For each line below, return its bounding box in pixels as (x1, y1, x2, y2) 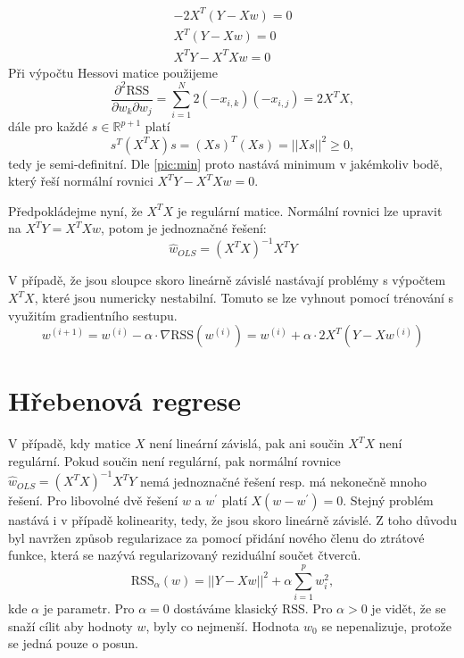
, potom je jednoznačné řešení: (101, 219, 267, 237)
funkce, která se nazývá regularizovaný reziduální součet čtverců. (8, 546, 361, 564)
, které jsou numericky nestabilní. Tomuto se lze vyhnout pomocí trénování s (34, 288, 454, 307)
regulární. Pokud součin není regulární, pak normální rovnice (8, 451, 341, 470)
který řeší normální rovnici (8, 171, 153, 190)
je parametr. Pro (43, 598, 135, 617)
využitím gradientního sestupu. (8, 305, 178, 324)
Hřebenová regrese (8, 382, 242, 419)
